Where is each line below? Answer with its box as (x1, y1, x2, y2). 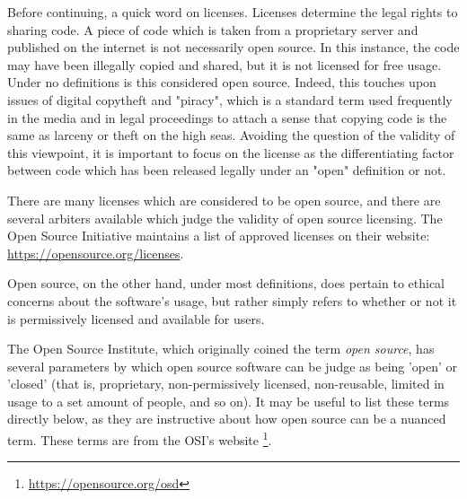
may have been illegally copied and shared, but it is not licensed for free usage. (7, 55, 442, 74)
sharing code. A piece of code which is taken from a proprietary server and (7, 20, 419, 39)
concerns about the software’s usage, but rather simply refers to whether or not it (7, 291, 457, 310)
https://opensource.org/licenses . (7, 243, 184, 262)
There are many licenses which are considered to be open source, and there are (7, 190, 441, 209)
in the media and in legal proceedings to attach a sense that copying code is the (7, 108, 447, 127)
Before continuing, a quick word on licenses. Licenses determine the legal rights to (7, 3, 458, 21)
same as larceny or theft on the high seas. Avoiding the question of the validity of (7, 126, 455, 144)
